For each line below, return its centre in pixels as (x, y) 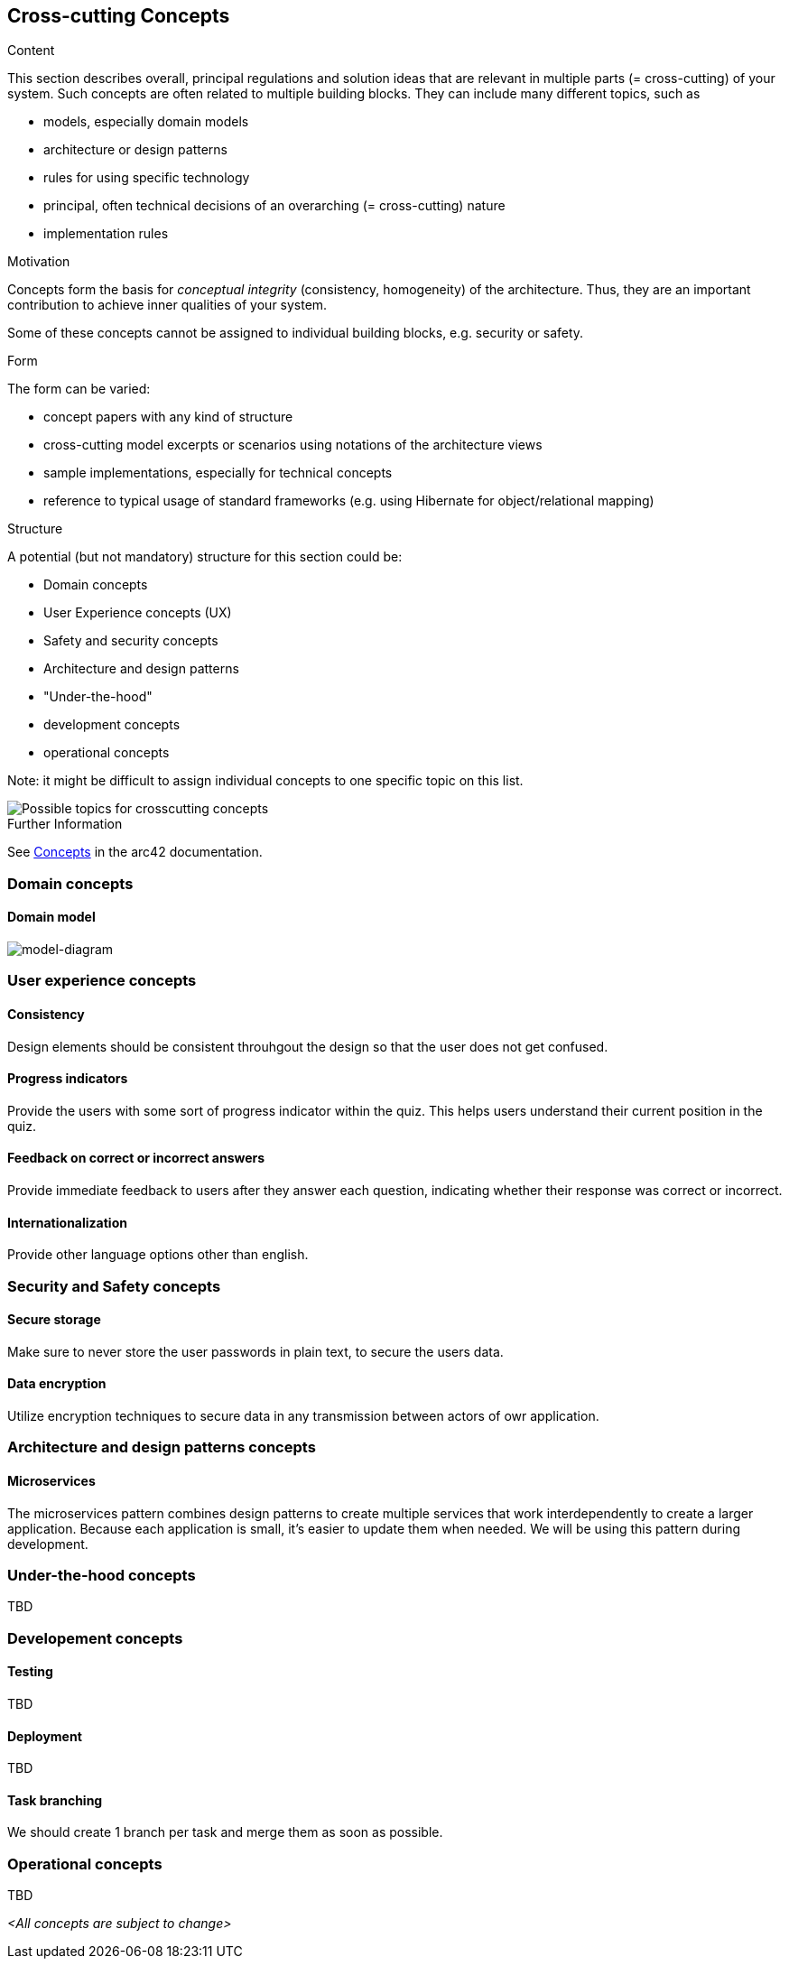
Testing (30, 1672)
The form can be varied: (79, 389)
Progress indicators (68, 1079)
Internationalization (67, 1222)
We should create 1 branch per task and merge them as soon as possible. (225, 1832)
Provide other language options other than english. (158, 1255)
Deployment (45, 1736)
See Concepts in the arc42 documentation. (135, 852)
